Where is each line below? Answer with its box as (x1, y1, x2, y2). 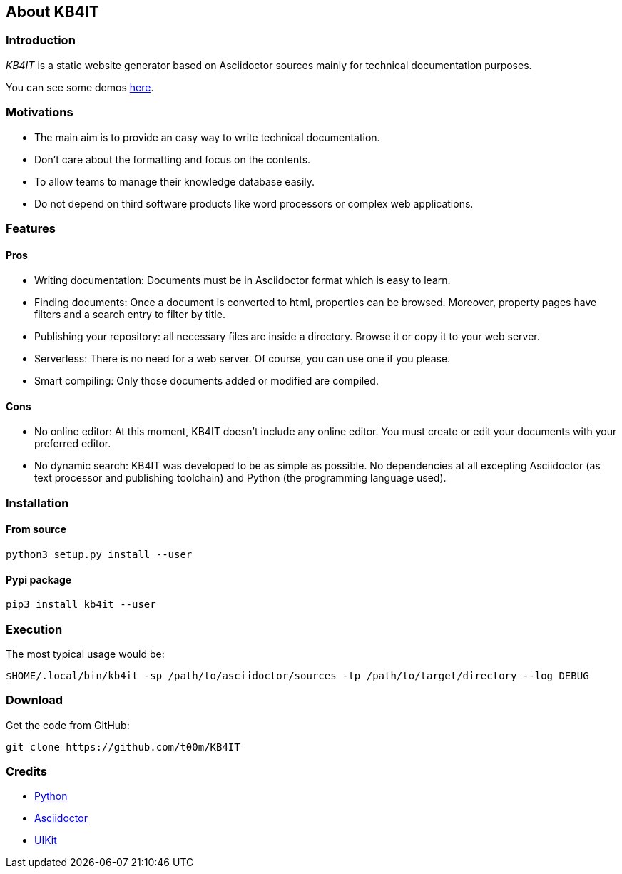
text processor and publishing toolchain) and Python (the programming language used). (34, 472, 447, 484)
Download (6, 693, 63, 708)
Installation (6, 495, 69, 510)
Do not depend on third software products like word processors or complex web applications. (34, 197, 474, 210)
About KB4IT (6, 3, 99, 21)
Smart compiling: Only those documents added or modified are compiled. (34, 375, 379, 387)
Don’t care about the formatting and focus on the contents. (34, 153, 311, 166)
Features (6, 220, 56, 235)
